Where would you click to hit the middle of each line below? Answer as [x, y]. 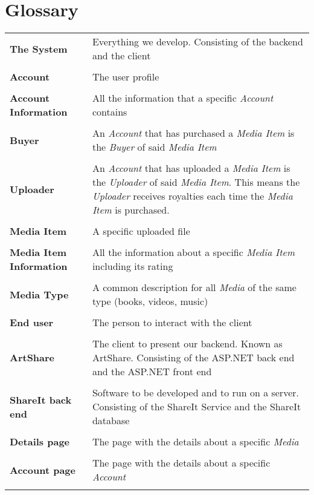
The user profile [126, 77]
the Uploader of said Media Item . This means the [196, 182]
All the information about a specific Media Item [194, 252]
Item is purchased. [131, 210]
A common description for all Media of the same [194, 287]
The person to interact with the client [172, 323]
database [111, 421]
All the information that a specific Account [183, 98]
